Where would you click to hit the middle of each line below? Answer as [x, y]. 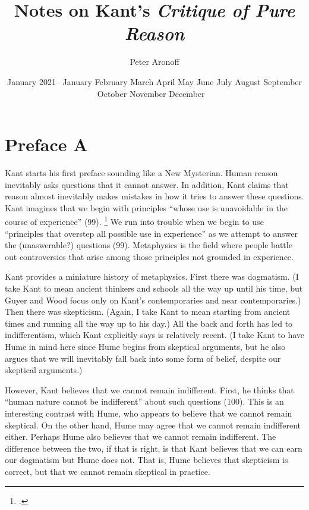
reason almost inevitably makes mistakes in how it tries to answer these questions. [154, 196]
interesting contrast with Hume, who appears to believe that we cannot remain [149, 413]
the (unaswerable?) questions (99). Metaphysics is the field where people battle [149, 245]
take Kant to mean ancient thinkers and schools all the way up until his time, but [154, 288]
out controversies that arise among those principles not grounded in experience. [149, 256]
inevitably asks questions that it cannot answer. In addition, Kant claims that [147, 184]
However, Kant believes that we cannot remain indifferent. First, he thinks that [149, 389]
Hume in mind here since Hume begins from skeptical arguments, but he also [145, 346]
